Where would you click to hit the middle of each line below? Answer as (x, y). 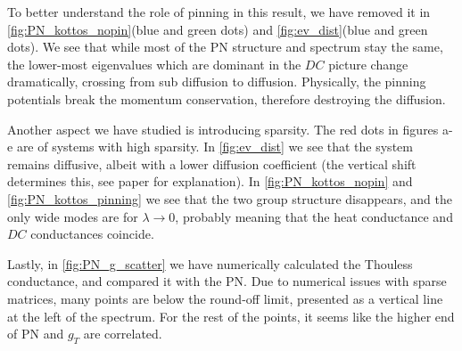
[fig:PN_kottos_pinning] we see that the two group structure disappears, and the (230, 198)
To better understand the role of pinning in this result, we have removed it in (219, 12)
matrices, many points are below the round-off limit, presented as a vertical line (225, 298)
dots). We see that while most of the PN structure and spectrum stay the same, (225, 47)
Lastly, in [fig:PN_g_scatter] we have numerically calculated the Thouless (210, 263)
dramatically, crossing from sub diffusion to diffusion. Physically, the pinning (217, 82)
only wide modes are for (73, 216)
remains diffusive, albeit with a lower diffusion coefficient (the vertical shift (212, 163)
